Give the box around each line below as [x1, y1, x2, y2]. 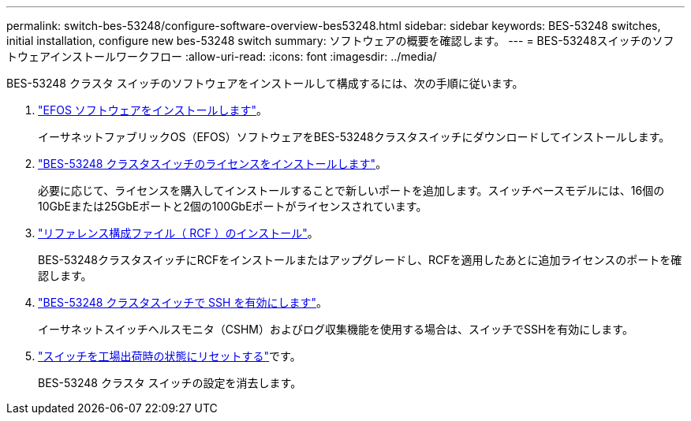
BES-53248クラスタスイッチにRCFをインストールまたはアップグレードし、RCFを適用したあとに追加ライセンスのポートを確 [38, 253, 682, 266]
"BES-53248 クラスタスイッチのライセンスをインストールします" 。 [38, 157, 387, 170]
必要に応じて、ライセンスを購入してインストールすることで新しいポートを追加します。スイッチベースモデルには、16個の [38, 184, 665, 197]
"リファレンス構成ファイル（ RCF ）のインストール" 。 [38, 226, 319, 240]
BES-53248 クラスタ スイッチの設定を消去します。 [38, 376, 302, 389]
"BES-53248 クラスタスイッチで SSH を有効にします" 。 [38, 296, 327, 309]
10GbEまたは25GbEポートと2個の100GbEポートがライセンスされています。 [38, 199, 428, 213]
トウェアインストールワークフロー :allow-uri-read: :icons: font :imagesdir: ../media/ [6, 50, 437, 63]
